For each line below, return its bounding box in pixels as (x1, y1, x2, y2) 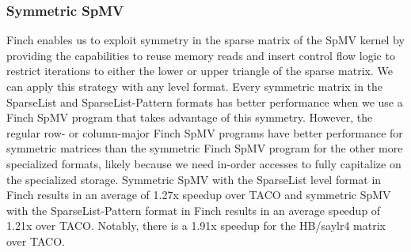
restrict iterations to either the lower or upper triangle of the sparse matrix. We (6, 62, 393, 79)
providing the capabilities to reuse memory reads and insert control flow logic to (6, 47, 395, 63)
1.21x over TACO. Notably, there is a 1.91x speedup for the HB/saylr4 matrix (6, 217, 386, 234)
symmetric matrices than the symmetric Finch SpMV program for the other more (6, 140, 403, 156)
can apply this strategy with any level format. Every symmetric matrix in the (6, 78, 383, 94)
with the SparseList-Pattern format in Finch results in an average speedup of (6, 201, 381, 218)
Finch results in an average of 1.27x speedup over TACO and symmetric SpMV (6, 186, 391, 203)
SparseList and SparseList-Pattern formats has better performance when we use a (6, 93, 403, 110)
